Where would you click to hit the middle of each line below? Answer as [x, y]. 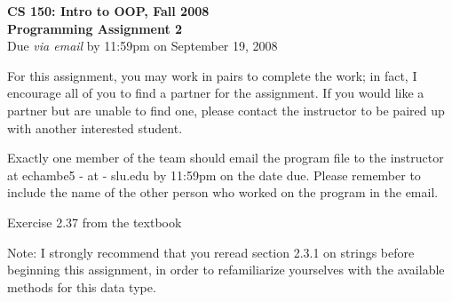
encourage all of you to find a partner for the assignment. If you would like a [216, 93]
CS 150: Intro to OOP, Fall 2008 [108, 11]
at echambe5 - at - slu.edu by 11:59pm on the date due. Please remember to [214, 175]
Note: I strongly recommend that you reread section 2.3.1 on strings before [211, 252]
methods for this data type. [82, 286]
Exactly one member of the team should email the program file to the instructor [226, 158]
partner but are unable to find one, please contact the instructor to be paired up [226, 110]
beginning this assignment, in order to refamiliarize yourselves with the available [226, 270]
